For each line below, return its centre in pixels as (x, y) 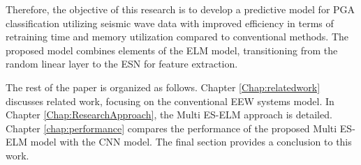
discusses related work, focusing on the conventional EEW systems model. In (170, 101)
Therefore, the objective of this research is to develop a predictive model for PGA (180, 9)
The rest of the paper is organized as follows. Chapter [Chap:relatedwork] (163, 87)
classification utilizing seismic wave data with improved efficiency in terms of (170, 23)
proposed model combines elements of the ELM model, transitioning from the (172, 50)
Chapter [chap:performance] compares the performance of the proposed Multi (171, 128)
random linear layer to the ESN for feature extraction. (122, 64)
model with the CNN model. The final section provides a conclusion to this (191, 142)
